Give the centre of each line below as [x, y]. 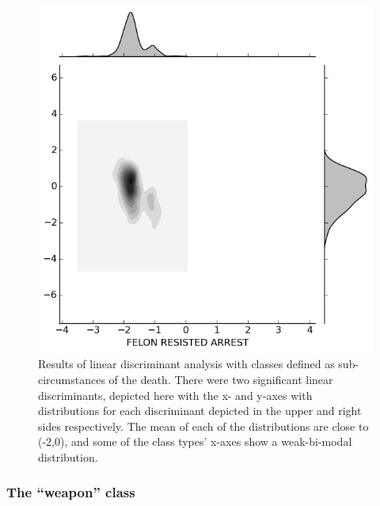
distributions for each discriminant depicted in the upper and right [200, 411]
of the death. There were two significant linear [221, 379]
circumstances [72, 379]
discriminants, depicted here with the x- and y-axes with [175, 395]
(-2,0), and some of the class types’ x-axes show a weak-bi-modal [195, 441]
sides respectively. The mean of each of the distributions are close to [203, 426]
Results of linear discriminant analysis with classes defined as [186, 364]
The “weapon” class [71, 492]
